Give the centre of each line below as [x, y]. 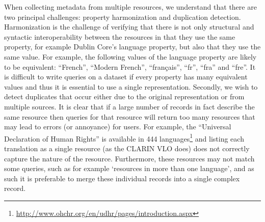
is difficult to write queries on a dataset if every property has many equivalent [126, 77]
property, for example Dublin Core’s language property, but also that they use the [132, 47]
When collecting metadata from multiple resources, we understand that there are [130, 7]
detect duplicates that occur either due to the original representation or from [124, 96]
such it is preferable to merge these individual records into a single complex [122, 178]
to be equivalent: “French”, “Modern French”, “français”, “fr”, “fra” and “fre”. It [130, 66]
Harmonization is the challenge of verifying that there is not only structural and [129, 27]
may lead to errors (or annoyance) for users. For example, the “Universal [118, 127]
